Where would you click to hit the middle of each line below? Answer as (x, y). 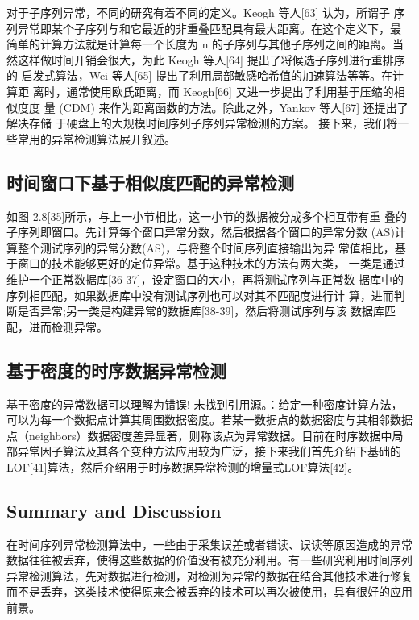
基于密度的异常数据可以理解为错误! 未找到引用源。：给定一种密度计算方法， (205, 404)
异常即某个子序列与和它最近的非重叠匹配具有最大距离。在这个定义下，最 (209, 28)
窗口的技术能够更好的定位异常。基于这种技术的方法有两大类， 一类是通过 (211, 263)
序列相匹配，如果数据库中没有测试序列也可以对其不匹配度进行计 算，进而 (200, 295)
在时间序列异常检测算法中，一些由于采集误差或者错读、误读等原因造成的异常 (209, 544)
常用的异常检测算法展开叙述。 (96, 138)
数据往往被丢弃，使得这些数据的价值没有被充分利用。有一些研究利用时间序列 (209, 560)
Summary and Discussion (114, 510)
